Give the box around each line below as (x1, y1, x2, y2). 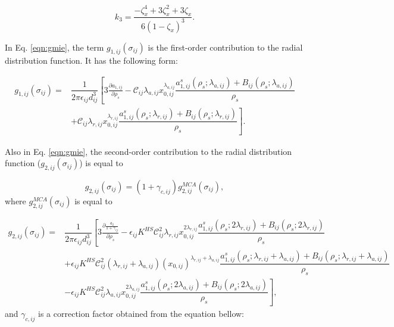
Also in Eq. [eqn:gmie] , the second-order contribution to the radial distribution (5, 145, 292, 157)
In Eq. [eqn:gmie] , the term (5, 41, 104, 53)
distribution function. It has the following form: (5, 54, 178, 67)
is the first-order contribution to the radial (148, 41, 303, 53)
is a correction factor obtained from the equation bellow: (38, 307, 244, 320)
